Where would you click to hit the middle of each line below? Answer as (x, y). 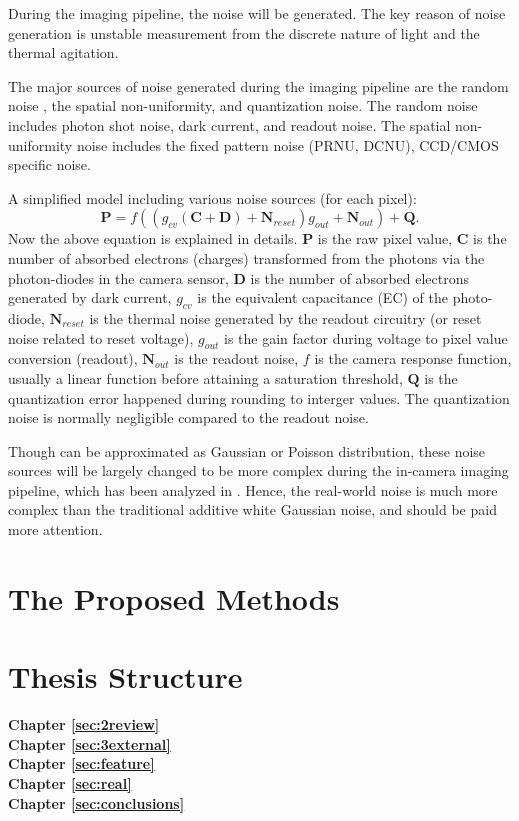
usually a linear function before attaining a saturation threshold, (205, 377)
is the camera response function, (413, 358)
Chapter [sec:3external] (89, 743)
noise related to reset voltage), (101, 337)
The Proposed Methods (174, 597)
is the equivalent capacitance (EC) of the (323, 297)
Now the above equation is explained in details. (153, 238)
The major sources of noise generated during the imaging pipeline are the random (258, 85)
